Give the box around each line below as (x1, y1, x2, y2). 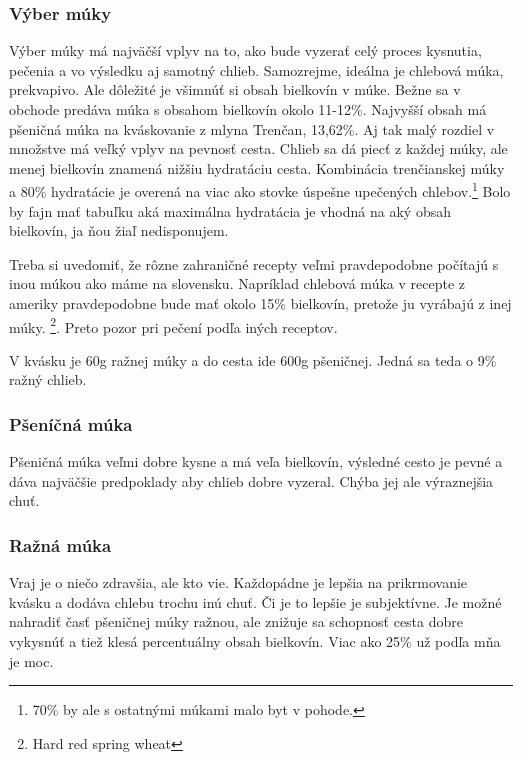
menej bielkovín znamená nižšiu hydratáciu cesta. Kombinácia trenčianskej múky (9, 157, 505, 178)
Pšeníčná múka (9, 411, 133, 436)
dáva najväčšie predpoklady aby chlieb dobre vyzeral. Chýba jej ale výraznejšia (9, 470, 494, 491)
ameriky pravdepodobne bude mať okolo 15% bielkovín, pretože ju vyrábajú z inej (9, 293, 512, 313)
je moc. (9, 650, 54, 671)
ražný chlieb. (9, 369, 87, 390)
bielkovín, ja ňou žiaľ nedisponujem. (9, 220, 229, 241)
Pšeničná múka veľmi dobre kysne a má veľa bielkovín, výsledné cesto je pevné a (9, 451, 503, 472)
